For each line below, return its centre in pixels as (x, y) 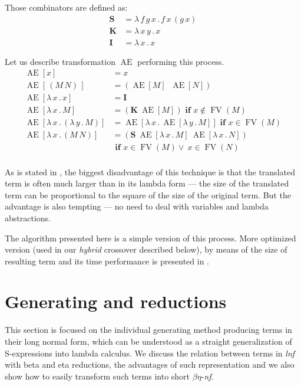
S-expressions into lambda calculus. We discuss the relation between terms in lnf (150, 353)
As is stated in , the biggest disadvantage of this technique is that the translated (150, 171)
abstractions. (28, 217)
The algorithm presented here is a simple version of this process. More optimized (150, 238)
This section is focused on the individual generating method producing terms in (148, 330)
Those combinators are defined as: (66, 7)
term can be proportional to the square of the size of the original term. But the (148, 194)
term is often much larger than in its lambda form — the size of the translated (147, 183)
